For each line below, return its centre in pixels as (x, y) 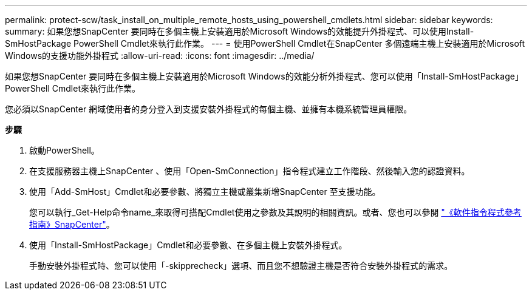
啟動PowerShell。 (64, 150)
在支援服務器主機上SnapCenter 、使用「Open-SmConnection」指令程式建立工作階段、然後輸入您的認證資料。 (250, 171)
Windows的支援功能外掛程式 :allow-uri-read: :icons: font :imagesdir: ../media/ (160, 56)
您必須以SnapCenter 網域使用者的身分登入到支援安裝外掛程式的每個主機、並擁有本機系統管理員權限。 (209, 109)
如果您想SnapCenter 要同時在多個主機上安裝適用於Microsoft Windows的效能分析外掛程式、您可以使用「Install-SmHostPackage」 (264, 76)
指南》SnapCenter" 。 (72, 224)
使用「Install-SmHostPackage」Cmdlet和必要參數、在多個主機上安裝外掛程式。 (188, 245)
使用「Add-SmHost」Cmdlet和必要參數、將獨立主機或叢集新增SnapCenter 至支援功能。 (205, 192)
